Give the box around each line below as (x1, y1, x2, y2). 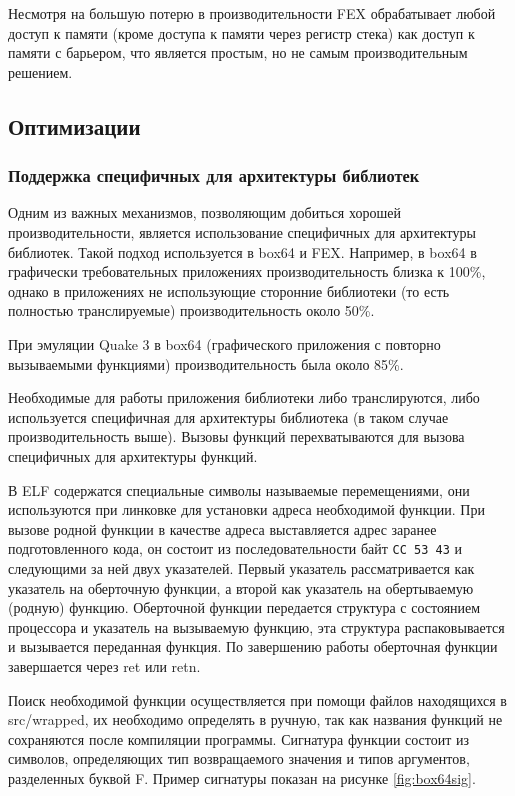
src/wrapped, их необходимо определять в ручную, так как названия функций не (8, 709, 503, 730)
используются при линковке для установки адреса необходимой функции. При (8, 499, 485, 520)
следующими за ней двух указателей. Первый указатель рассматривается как (8, 557, 475, 578)
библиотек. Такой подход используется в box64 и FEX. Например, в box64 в (8, 241, 477, 262)
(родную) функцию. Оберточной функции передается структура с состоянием (8, 597, 481, 618)
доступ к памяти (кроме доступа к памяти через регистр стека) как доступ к (8, 22, 475, 43)
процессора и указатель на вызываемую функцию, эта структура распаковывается (8, 616, 505, 637)
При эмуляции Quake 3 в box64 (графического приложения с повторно (8, 333, 441, 354)
